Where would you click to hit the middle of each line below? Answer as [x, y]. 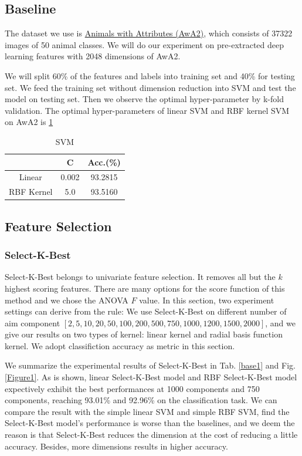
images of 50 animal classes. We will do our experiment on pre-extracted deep [145, 44]
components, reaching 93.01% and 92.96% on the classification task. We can [141, 400]
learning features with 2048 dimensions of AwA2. [93, 56]
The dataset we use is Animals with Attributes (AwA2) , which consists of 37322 [149, 33]
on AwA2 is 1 [29, 122]
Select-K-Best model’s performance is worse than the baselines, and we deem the [150, 423]
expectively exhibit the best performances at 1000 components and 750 [132, 388]
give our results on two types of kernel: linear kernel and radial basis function [144, 334]
